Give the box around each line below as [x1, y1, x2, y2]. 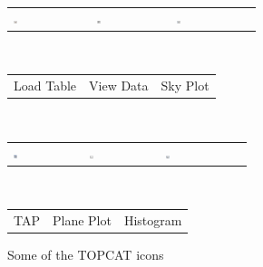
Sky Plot [161, 76, 209, 95]
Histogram [123, 211, 182, 230]
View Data [89, 76, 149, 95]
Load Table [14, 76, 77, 95]
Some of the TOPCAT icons [7, 245, 164, 264]
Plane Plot [52, 211, 112, 230]
